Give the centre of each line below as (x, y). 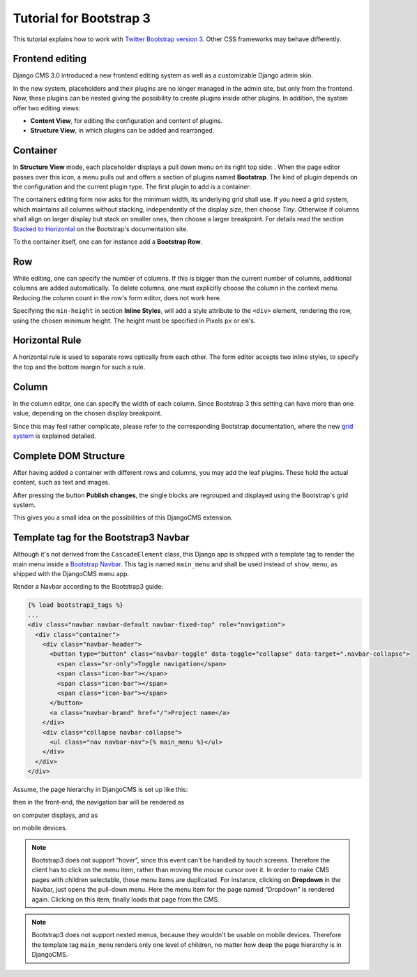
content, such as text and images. (62, 483)
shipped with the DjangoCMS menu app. (71, 574)
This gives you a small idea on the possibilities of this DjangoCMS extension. (123, 517)
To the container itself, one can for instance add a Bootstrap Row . (108, 242)
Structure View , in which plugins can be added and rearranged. (122, 131)
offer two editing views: (47, 108)
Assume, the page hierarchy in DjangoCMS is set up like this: (100, 790)
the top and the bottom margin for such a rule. (79, 367)
